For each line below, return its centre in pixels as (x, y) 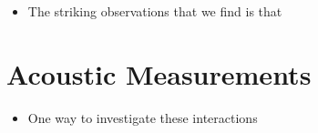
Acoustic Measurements (159, 73)
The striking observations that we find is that (155, 11)
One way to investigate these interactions (143, 117)
